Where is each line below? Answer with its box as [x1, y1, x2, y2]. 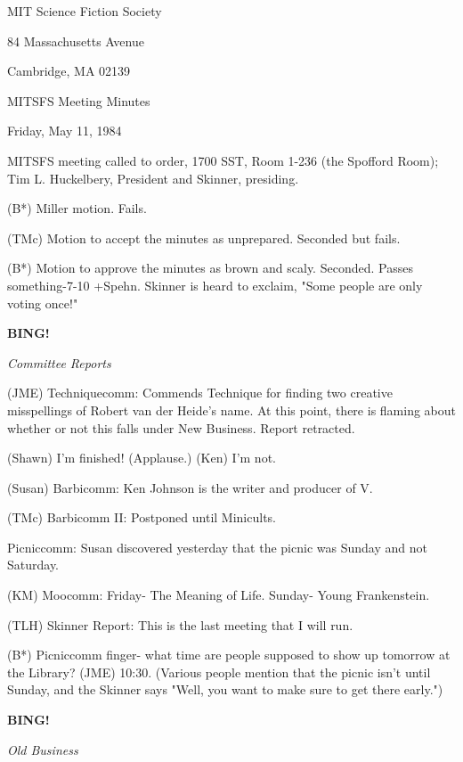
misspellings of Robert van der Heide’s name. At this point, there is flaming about [7, 400, 456, 419]
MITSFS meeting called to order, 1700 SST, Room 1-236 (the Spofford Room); [7, 151, 439, 169]
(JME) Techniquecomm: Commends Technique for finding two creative [7, 383, 393, 402]
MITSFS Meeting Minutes [7, 91, 150, 110]
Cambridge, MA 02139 [7, 61, 131, 80]
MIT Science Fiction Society [7, 2, 162, 20]
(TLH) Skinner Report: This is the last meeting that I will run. [7, 615, 353, 634]
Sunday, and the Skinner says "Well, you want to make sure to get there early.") [7, 680, 443, 699]
